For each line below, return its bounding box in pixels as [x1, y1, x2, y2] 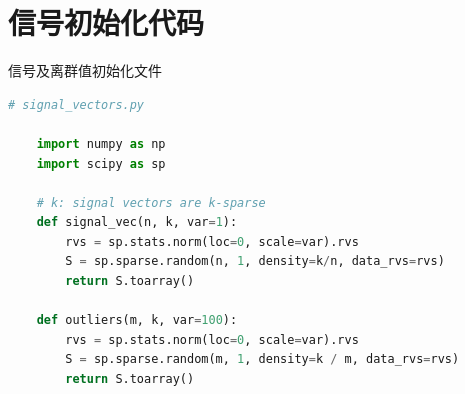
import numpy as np [36, 136, 166, 151]
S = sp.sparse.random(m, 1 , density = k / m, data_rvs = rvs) [65, 352, 460, 367]
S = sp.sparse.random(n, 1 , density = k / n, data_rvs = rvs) [65, 254, 445, 269]
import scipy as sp [36, 156, 166, 171]
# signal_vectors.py [8, 97, 145, 112]
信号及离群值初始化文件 [8, 60, 162, 81]
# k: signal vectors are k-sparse [36, 195, 266, 210]
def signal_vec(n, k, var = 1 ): [36, 215, 238, 230]
